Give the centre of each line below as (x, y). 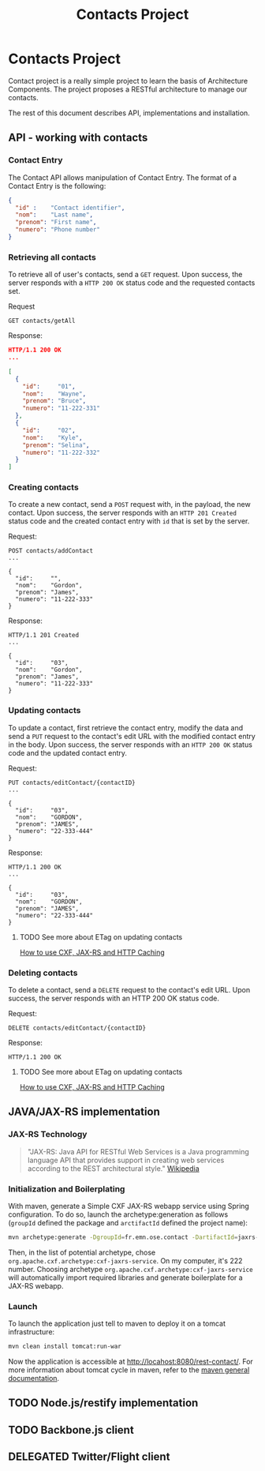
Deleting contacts (43, 973)
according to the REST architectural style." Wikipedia (113, 1168)
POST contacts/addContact (50, 551)
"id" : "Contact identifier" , (70, 208)
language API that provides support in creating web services (126, 1160)
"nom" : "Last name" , (54, 215)
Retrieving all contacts (52, 257)
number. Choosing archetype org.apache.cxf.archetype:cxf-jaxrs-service (131, 1269)
